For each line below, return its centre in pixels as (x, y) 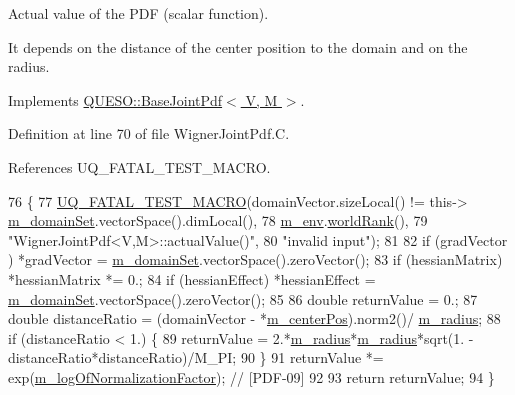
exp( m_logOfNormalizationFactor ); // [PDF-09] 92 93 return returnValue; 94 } (251, 376)
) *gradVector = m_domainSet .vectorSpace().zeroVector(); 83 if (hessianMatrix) (255, 259)
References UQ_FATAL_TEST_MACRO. (139, 166)
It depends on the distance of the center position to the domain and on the (238, 46)
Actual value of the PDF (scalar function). (138, 13)
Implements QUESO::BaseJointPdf (115, 99)
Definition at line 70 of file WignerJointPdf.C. (149, 133)
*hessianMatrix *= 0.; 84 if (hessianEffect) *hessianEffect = (192, 278)
